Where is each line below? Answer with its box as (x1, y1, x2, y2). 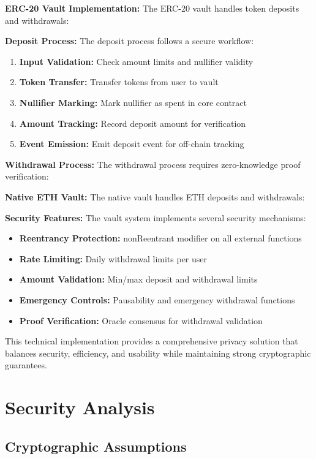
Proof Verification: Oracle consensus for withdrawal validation (19, 314, 263, 327)
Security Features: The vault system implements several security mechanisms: (5, 211, 306, 224)
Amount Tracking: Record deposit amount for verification (19, 116, 246, 129)
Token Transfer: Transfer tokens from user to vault (19, 75, 219, 88)
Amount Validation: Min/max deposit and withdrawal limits (19, 273, 258, 286)
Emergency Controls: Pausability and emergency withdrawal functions (19, 293, 295, 306)
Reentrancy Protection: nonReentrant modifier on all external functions (19, 232, 302, 245)
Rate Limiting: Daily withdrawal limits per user (19, 252, 208, 265)
